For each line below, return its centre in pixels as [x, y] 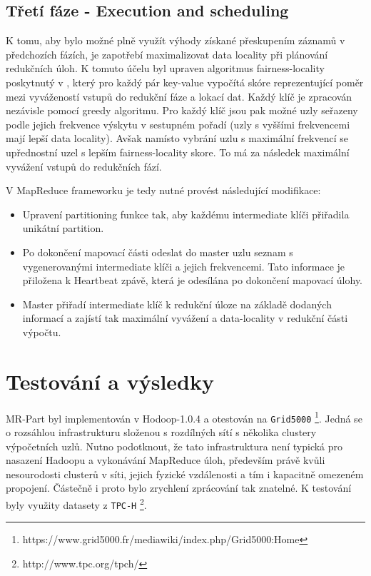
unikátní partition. [63, 228]
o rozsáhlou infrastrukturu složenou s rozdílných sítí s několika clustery [161, 431]
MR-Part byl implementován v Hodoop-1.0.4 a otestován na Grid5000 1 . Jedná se [184, 417]
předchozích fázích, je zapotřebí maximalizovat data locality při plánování [167, 54]
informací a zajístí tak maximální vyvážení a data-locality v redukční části [185, 318]
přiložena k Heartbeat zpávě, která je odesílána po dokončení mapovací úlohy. [193, 280]
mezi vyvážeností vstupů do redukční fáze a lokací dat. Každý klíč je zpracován [179, 96]
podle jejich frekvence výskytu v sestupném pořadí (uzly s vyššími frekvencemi [178, 124]
